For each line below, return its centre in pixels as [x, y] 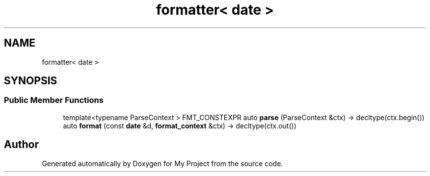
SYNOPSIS [31, 81]
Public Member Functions [54, 100]
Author [21, 145]
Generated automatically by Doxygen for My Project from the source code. [162, 163]
